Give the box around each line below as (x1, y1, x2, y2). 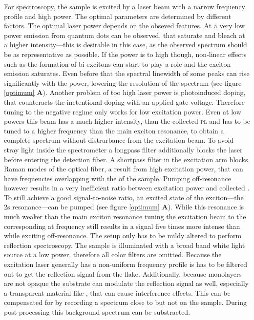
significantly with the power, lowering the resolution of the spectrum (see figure (4, 77, 242, 88)
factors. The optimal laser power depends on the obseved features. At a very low (4, 20, 245, 31)
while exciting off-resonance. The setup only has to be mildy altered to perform (4, 230, 242, 241)
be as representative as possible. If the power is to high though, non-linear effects (4, 49, 247, 59)
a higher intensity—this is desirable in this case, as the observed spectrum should (4, 39, 247, 50)
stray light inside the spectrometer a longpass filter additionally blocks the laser (4, 144, 243, 154)
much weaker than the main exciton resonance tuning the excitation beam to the (4, 211, 246, 222)
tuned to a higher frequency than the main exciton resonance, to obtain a (4, 125, 224, 135)
